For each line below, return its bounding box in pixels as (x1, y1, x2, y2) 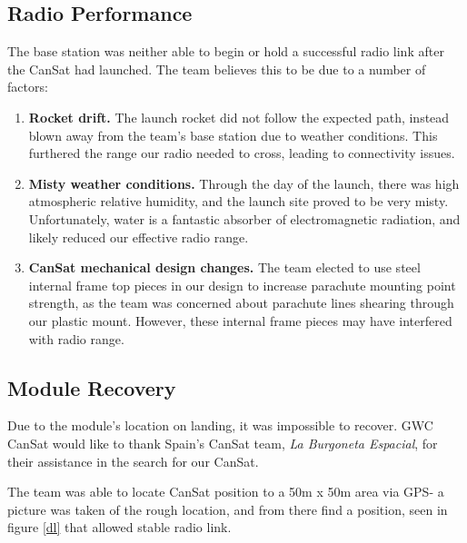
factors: (7, 77, 48, 96)
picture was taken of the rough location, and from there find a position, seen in (7, 499, 448, 518)
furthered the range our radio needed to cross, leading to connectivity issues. (28, 143, 455, 163)
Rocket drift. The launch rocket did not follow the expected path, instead (28, 107, 450, 126)
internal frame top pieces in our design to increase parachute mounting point (28, 275, 456, 294)
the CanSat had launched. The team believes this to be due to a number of (7, 59, 426, 78)
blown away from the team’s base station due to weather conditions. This (28, 125, 438, 144)
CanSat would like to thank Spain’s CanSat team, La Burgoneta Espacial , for (7, 433, 438, 452)
